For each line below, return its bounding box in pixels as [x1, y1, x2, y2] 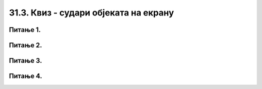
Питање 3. [9, 57, 42, 65]
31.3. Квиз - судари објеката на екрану [9, 7, 174, 18]
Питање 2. [9, 41, 42, 49]
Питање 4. [9, 72, 42, 80]
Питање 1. [9, 26, 41, 34]
